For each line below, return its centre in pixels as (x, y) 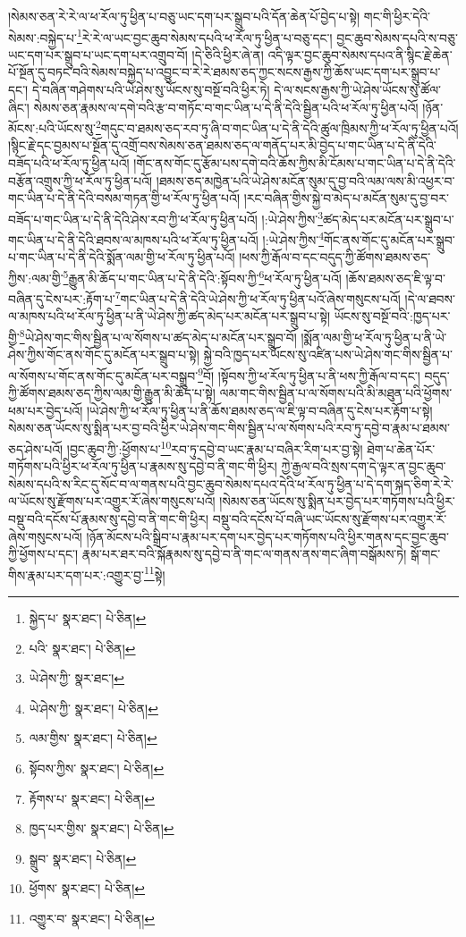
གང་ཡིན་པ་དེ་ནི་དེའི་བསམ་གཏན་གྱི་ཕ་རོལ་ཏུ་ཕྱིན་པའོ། (124, 198)
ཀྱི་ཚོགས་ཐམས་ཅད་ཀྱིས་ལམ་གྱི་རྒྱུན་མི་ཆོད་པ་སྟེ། (112, 393)
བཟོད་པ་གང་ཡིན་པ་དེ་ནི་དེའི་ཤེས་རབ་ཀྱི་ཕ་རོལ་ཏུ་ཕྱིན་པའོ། (133, 219)
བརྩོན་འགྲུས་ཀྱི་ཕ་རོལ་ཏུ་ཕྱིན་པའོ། (80, 180)
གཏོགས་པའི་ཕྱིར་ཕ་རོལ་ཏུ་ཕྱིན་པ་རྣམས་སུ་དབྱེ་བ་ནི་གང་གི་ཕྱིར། (143, 466)
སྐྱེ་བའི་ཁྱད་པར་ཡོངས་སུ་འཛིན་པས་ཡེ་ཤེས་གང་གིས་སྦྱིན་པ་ (328, 355)
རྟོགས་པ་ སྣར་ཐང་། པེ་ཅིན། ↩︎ (92, 798)
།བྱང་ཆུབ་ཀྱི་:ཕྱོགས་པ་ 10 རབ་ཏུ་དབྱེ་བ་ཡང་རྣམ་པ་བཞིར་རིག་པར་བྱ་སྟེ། (215, 447)
